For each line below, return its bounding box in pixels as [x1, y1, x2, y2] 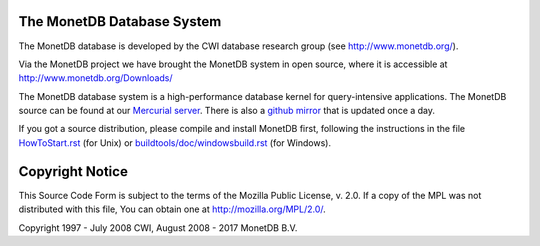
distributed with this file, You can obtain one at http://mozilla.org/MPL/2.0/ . [18, 203, 327, 215]
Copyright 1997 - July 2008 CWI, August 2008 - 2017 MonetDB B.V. [18, 221, 298, 234]
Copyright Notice [18, 163, 129, 180]
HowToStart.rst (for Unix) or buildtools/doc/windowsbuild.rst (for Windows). [18, 136, 332, 149]
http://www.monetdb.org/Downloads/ [18, 72, 174, 84]
